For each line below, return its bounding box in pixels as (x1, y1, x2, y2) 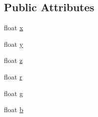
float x (4, 22, 23, 33)
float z (4, 55, 23, 65)
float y (4, 39, 23, 49)
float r (4, 71, 22, 81)
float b (4, 104, 23, 115)
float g (4, 88, 23, 98)
